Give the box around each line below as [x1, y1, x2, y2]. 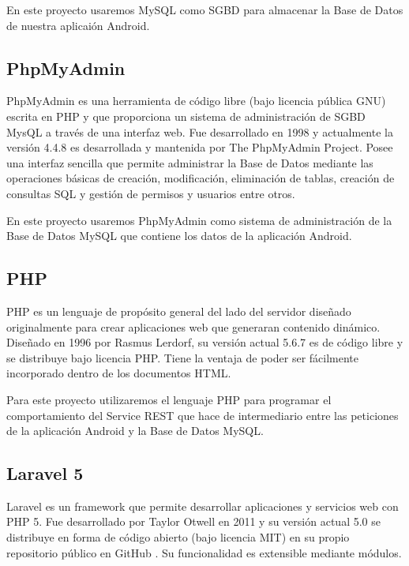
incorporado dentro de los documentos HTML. [6, 365, 231, 381]
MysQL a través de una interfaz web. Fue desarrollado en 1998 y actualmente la [6, 123, 393, 140]
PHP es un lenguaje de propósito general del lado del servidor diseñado [6, 302, 351, 319]
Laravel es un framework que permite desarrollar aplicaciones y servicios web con [6, 497, 399, 514]
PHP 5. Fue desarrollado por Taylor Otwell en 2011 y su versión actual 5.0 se [6, 513, 381, 530]
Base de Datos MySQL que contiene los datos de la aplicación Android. [6, 227, 352, 244]
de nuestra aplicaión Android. [6, 17, 150, 33]
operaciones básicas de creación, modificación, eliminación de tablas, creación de [6, 170, 395, 186]
